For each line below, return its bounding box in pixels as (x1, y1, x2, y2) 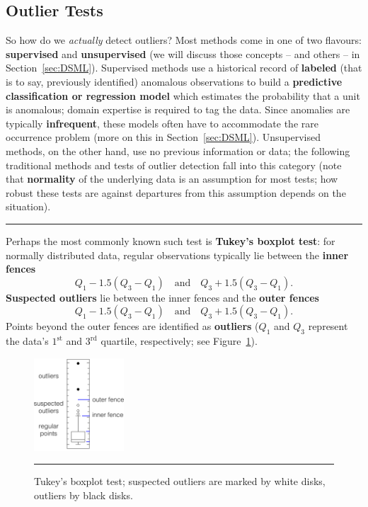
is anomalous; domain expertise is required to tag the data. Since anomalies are (6, 102, 350, 117)
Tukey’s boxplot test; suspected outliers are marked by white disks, (34, 474, 326, 489)
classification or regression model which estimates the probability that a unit (6, 88, 360, 103)
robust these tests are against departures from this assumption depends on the (6, 185, 346, 200)
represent (308, 319, 348, 334)
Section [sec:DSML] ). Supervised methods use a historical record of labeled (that (6, 60, 362, 75)
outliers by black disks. (34, 488, 133, 502)
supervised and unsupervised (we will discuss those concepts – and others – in (6, 46, 360, 61)
